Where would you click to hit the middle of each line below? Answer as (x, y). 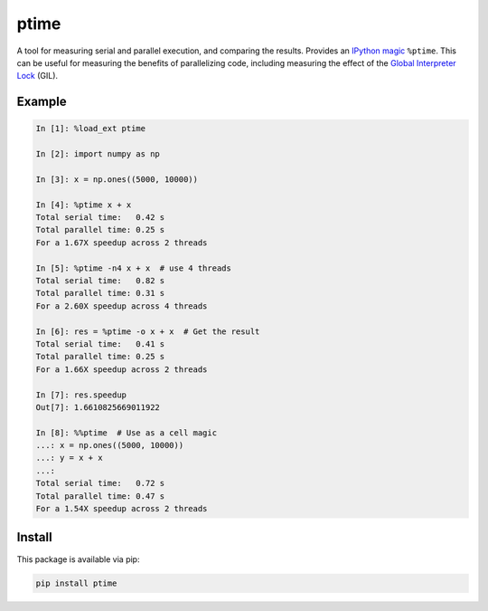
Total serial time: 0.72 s (100, 483)
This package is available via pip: (78, 559)
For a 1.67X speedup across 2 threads (122, 243)
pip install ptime (76, 583)
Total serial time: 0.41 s (100, 344)
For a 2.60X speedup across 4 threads (122, 306)
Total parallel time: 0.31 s (100, 293)
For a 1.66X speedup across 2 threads (122, 369)
